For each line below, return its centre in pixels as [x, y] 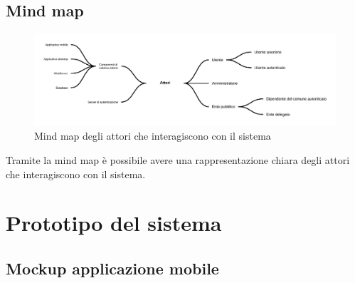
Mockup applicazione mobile [112, 268]
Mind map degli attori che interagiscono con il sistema [153, 136]
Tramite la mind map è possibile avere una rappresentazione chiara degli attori [178, 159]
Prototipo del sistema [114, 223]
